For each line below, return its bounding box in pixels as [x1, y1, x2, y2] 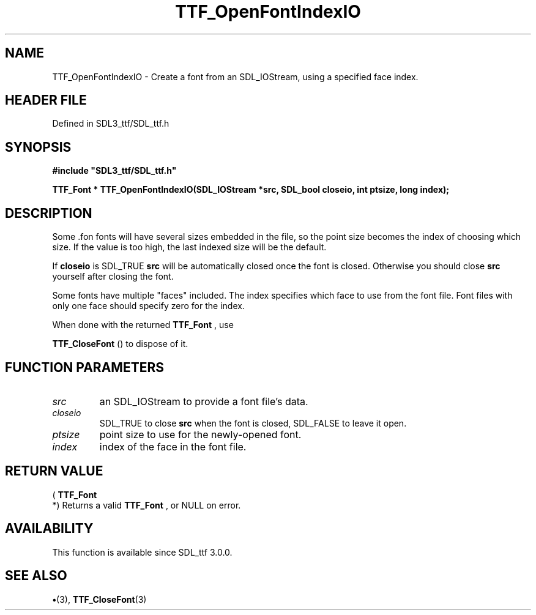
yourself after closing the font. [52, 271, 174, 282]
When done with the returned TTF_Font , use [52, 319, 234, 330]
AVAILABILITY [5, 521, 94, 537]
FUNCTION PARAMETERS [5, 359, 164, 375]
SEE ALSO [5, 568, 67, 584]
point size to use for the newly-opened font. [99, 428, 302, 441]
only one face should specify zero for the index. [52, 300, 245, 311]
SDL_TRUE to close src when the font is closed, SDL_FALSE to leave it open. [99, 417, 407, 428]
